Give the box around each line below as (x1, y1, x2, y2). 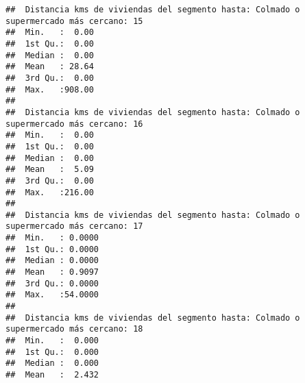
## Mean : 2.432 (5, 370, 99, 380)
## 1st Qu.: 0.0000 (5, 244, 99, 254)
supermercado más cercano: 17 (5, 221, 143, 232)
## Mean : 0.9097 (5, 267, 99, 277)
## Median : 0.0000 (5, 256, 99, 266)
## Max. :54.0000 (5, 290, 99, 300)
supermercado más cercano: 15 (5, 16, 143, 26)
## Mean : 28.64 (5, 62, 94, 72)
